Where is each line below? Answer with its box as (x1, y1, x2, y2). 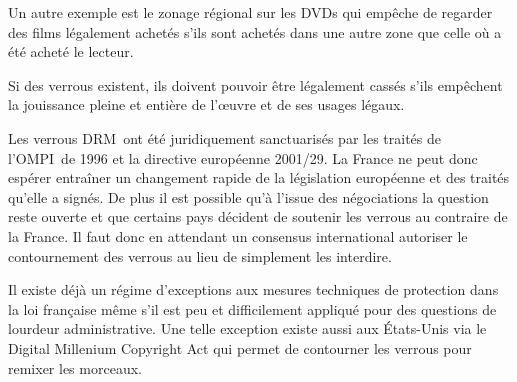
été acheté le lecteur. (8, 41, 134, 62)
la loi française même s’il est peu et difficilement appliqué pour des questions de (8, 298, 497, 319)
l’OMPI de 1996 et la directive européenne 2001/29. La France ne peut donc (8, 147, 478, 168)
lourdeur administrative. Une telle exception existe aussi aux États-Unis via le (8, 318, 487, 339)
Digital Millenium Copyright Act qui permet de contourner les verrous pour (8, 337, 472, 358)
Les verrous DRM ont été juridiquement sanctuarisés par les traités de (8, 127, 441, 148)
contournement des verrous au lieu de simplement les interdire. (8, 245, 392, 266)
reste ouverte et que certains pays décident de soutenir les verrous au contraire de (8, 206, 508, 227)
